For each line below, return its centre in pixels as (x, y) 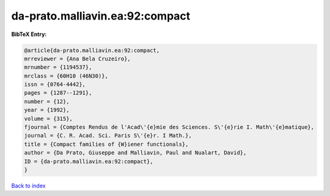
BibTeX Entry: (29, 34)
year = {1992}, (47, 110)
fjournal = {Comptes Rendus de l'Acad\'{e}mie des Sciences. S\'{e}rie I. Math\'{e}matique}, (169, 127)
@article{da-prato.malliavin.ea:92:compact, (92, 50)
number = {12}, (47, 101)
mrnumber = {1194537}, (58, 67)
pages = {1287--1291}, (58, 93)
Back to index (28, 186)
